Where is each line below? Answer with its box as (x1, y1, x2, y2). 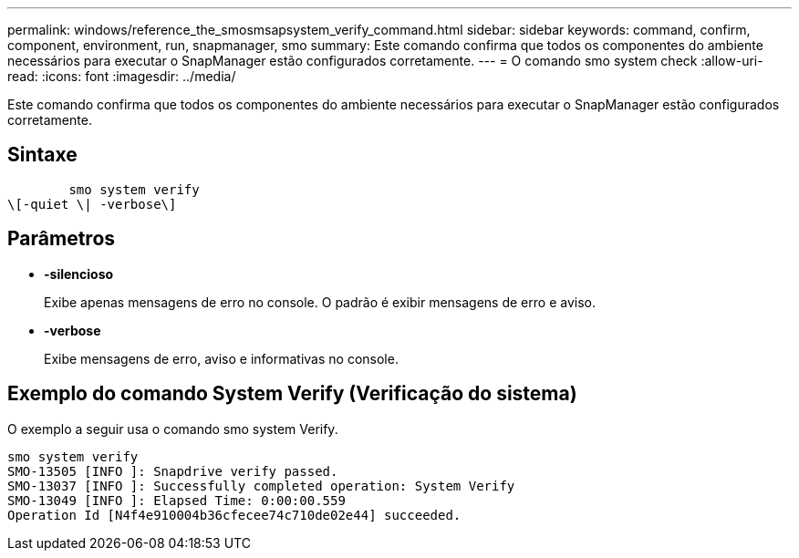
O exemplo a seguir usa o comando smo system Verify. (7, 420, 338, 437)
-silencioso (44, 265, 114, 282)
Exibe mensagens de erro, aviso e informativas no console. (44, 350, 399, 367)
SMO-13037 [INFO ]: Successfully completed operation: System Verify (7, 478, 515, 493)
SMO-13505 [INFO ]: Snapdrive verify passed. (7, 463, 338, 479)
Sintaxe (7, 143, 78, 167)
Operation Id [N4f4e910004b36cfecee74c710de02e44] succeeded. (7, 507, 462, 522)
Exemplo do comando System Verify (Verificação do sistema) (7, 382, 577, 406)
